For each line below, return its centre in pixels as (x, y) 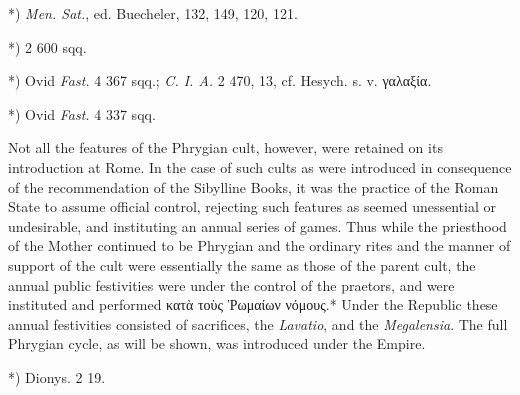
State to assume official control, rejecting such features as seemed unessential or (252, 206)
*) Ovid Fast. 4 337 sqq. (82, 113)
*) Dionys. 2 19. (57, 376)
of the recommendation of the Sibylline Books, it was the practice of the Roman (253, 186)
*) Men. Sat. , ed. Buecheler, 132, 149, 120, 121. (153, 13)
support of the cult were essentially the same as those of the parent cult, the (242, 264)
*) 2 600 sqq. (47, 46)
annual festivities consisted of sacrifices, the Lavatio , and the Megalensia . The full (258, 323)
